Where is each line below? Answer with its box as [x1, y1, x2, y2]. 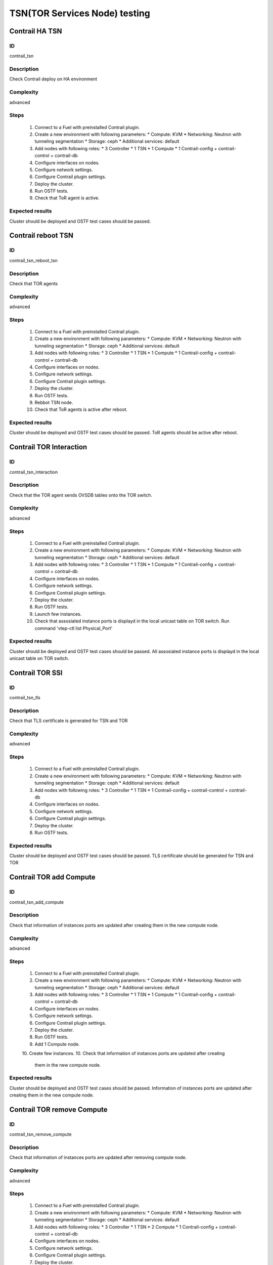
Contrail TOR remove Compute [9, 1105, 108, 1114]
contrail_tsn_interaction [9, 469, 58, 475]
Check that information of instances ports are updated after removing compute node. [9, 1154, 187, 1161]
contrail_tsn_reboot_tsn [9, 257, 58, 263]
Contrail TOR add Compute [9, 873, 96, 881]
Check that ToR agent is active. [34, 195, 100, 201]
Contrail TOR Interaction [9, 443, 87, 451]
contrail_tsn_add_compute [9, 899, 64, 905]
